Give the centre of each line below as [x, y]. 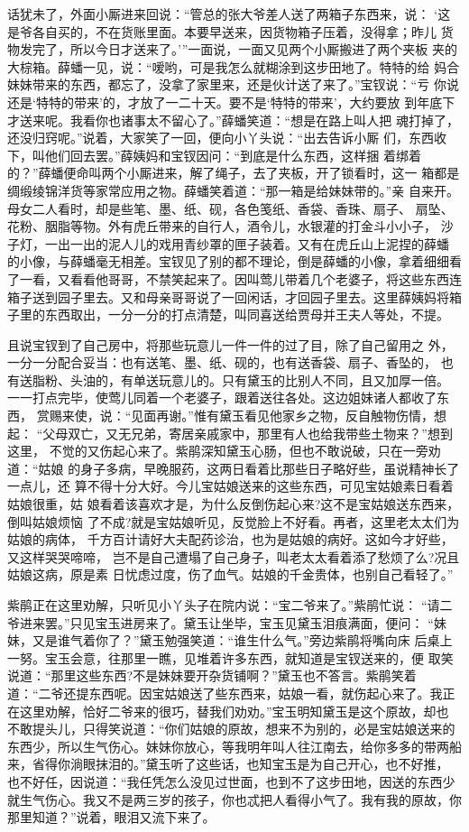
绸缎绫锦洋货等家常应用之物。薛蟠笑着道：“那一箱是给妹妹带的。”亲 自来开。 [233, 190]
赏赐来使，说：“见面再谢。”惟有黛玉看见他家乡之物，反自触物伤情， [235, 416]
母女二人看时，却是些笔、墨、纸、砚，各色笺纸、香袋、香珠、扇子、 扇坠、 [230, 208]
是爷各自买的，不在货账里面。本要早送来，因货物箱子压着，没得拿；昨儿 [222, 31]
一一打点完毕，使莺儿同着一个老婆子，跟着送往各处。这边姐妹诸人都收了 [222, 398]
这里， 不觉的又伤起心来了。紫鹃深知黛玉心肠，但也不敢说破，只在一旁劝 [224, 451]
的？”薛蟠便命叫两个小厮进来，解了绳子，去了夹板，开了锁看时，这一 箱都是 [234, 173]
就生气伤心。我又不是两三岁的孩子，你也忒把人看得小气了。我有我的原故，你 [234, 799]
